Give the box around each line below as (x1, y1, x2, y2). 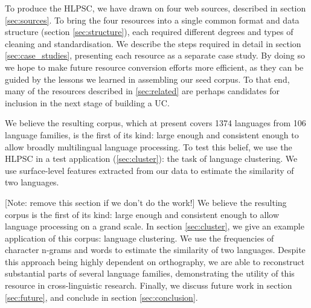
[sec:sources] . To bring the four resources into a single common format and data (5, 13, 300, 26)
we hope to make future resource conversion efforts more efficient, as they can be (5, 60, 304, 73)
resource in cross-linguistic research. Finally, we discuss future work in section (5, 279, 292, 292)
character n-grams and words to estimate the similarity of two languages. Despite (5, 243, 306, 256)
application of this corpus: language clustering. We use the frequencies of (5, 231, 274, 244)
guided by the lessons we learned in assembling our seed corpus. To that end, (5, 72, 290, 85)
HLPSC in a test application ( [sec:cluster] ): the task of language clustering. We (5, 152, 298, 165)
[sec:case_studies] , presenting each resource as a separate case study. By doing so (5, 49, 305, 62)
